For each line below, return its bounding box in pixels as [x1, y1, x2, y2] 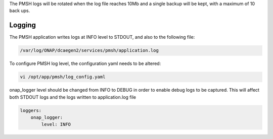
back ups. [9, 8, 30, 14]
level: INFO [41, 121, 71, 127]
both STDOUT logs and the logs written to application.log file [9, 94, 136, 100]
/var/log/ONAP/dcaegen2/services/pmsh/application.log [20, 48, 159, 53]
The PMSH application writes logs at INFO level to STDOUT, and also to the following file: [9, 34, 195, 40]
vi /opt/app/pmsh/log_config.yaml [20, 74, 106, 80]
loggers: [20, 107, 42, 113]
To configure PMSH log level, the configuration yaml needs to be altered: [9, 60, 161, 66]
